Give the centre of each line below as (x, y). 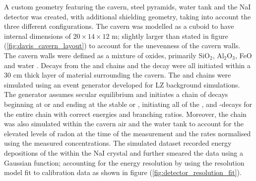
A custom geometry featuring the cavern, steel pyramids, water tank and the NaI (128, 6)
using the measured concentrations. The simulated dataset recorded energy (118, 143)
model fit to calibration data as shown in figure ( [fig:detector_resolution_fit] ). (123, 172)
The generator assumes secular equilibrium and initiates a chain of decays (116, 94)
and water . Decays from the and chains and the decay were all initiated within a (128, 65)
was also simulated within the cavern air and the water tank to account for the (124, 124)
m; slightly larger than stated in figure (170, 36)
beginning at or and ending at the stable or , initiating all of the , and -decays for (128, 104)
